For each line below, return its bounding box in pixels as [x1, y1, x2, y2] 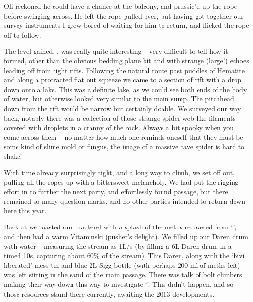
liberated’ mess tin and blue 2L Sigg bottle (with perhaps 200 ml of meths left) [4, 260, 240, 270]
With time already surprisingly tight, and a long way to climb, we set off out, [4, 167, 235, 177]
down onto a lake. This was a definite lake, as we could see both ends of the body [4, 84, 247, 94]
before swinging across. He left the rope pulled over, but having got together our [4, 10, 244, 20]
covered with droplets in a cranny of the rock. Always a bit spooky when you [4, 122, 234, 132]
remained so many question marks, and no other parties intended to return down [4, 196, 246, 206]
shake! [4, 151, 22, 161]
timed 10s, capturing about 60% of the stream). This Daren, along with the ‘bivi [4, 250, 245, 261]
